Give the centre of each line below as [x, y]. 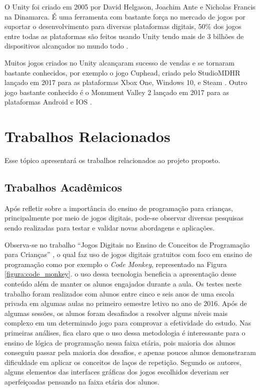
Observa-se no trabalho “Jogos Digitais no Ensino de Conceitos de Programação [127, 244]
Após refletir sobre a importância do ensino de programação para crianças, [119, 208]
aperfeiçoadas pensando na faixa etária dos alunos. [82, 381]
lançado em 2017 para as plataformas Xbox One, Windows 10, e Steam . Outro [126, 82]
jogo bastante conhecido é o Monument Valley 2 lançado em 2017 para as [117, 92]
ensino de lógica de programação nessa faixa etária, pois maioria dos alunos [120, 342]
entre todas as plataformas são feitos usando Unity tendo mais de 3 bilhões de [124, 36]
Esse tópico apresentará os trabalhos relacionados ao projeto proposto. [112, 160]
